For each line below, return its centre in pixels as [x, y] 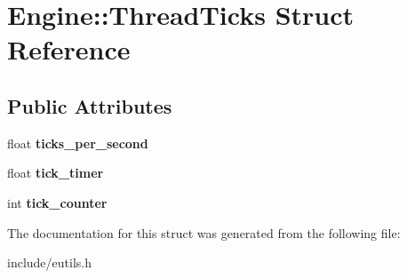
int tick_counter [57, 202]
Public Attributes [90, 105]
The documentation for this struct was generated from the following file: [204, 232]
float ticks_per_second [78, 143]
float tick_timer [56, 173]
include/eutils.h [49, 262]
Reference [69, 49]
